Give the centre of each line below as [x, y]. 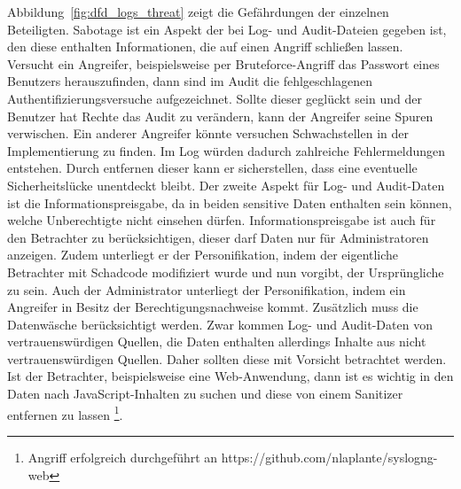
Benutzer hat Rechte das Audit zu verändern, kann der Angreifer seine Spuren [220, 116]
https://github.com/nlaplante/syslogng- [329, 457]
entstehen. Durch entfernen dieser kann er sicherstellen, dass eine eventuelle [212, 168]
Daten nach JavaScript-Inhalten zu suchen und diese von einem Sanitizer [205, 394]
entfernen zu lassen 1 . [65, 413]
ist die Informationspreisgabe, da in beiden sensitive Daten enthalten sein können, [230, 202]
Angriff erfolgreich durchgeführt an [123, 457]
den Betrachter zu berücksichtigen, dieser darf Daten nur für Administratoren [218, 237]
